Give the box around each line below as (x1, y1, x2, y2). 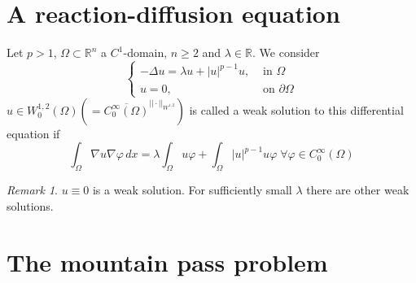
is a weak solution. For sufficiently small (92, 181, 292, 198)
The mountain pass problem (7, 245, 328, 278)
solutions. (7, 197, 54, 214)
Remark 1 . (7, 181, 58, 198)
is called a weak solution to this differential (189, 101, 404, 118)
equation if (7, 124, 60, 141)
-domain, (123, 44, 168, 61)
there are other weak (306, 181, 409, 198)
